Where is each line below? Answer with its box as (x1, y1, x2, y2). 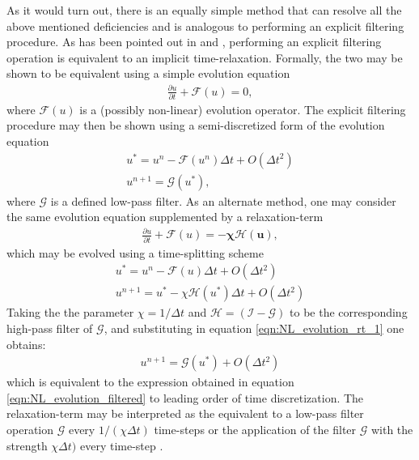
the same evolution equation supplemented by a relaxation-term (6, 208, 324, 225)
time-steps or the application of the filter (154, 420, 357, 437)
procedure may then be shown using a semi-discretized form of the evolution (6, 117, 385, 134)
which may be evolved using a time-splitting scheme (6, 244, 264, 261)
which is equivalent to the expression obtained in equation (6, 373, 294, 390)
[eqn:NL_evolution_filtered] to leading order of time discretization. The (6, 389, 364, 406)
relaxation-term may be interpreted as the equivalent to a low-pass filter (6, 405, 364, 422)
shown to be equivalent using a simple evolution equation (6, 65, 290, 82)
